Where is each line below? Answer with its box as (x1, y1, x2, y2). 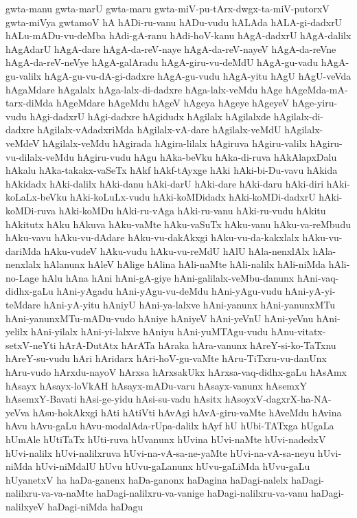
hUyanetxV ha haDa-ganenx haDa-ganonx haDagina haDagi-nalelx (5, 472, 288, 486)
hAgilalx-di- (273, 109, 323, 123)
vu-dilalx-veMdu (5, 149, 74, 164)
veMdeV (5, 135, 40, 150)
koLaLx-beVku (5, 190, 67, 204)
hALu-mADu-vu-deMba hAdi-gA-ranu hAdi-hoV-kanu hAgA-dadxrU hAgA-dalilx (5, 28, 352, 43)
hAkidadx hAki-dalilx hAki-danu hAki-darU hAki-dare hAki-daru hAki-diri (5, 176, 324, 190)
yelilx (5, 324, 28, 339)
